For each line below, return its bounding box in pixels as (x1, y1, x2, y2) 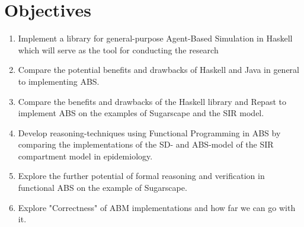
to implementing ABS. (18, 75, 100, 87)
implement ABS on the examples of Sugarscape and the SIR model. (18, 107, 264, 119)
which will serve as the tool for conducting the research (18, 43, 219, 56)
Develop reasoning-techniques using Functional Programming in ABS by (18, 126, 281, 139)
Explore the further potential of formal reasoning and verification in (18, 170, 265, 182)
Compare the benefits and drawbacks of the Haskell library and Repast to (18, 95, 286, 107)
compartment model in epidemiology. (18, 149, 153, 162)
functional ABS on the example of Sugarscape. (18, 181, 187, 194)
